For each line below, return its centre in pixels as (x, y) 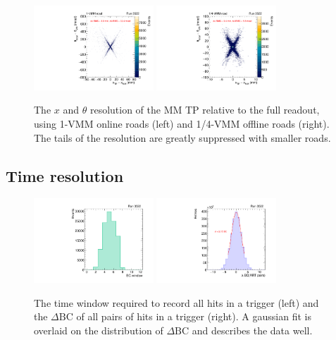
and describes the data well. (252, 330)
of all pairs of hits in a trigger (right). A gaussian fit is (194, 316)
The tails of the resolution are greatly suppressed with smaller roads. (182, 137)
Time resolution (65, 175)
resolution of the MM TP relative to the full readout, (205, 110)
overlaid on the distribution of (99, 330)
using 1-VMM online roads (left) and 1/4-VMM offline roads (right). (182, 124)
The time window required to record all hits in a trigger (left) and (176, 302)
